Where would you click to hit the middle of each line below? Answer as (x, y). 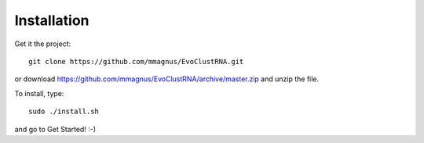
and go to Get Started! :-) (55, 129)
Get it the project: (43, 44)
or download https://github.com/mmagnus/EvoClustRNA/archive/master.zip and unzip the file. (167, 79)
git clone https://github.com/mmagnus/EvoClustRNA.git (136, 61)
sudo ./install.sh (64, 112)
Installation (52, 20)
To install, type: (39, 93)
